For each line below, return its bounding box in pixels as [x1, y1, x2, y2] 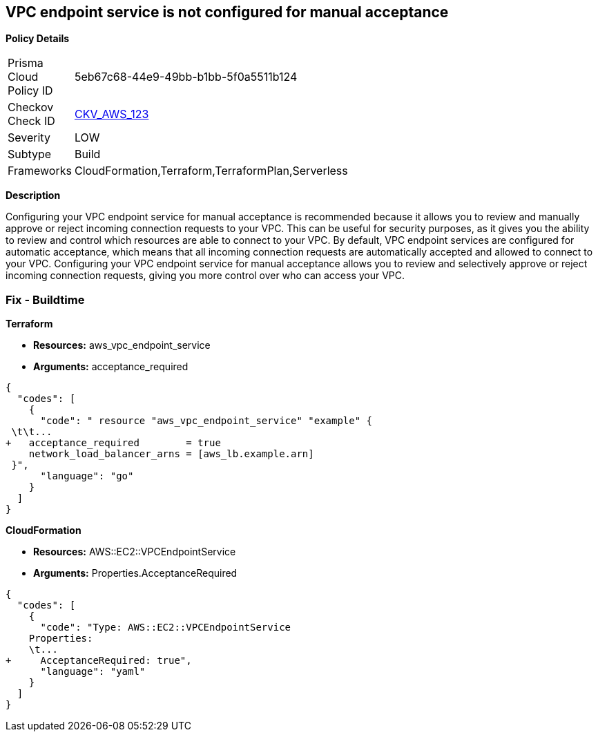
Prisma [8, 56, 44, 70]
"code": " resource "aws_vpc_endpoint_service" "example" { [40, 415, 373, 427]
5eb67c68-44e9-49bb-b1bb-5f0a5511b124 [74, 70, 298, 84]
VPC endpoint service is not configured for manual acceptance [6, 3, 449, 21]
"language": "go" [40, 470, 134, 482]
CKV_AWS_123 [74, 107, 149, 122]
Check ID [8, 114, 55, 128]
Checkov [8, 100, 54, 115]
